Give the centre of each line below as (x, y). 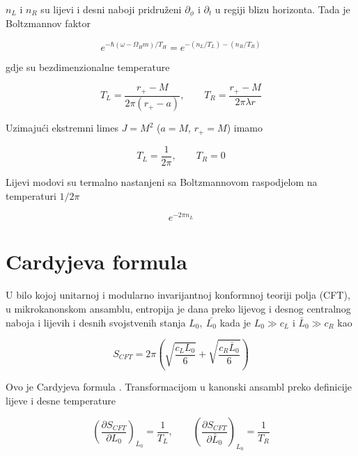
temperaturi (31, 195)
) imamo (244, 128)
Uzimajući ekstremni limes (62, 128)
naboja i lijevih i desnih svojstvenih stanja (96, 322)
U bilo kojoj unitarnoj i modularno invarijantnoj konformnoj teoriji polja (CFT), (178, 295)
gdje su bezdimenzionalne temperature (88, 66)
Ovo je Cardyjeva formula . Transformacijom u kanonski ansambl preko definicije (179, 386)
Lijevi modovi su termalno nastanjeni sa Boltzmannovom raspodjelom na (162, 181)
